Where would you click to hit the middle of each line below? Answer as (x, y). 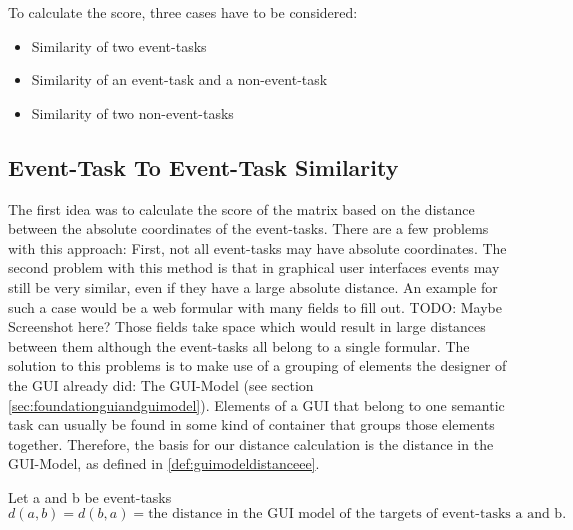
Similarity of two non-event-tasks (132, 112)
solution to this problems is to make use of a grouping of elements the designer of (257, 365)
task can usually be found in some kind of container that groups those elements (251, 424)
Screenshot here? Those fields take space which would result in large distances (247, 326)
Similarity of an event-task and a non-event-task (179, 79)
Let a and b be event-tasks (90, 496)
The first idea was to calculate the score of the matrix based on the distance (241, 208)
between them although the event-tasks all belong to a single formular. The (239, 345)
